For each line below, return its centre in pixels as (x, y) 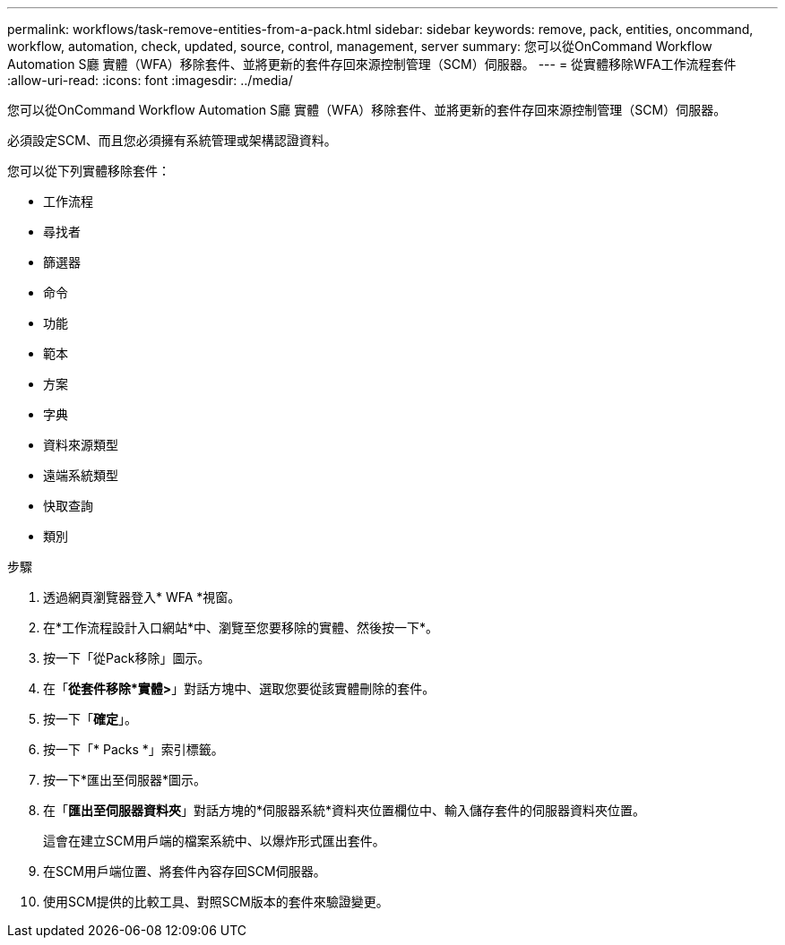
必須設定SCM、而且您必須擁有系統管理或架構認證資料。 (172, 140)
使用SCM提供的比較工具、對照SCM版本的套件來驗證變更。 (216, 902)
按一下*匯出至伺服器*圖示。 (125, 780)
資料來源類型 (81, 445)
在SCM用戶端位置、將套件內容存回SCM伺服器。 (185, 871)
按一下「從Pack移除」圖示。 (127, 658)
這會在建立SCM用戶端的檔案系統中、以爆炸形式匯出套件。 (214, 841)
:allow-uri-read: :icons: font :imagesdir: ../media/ (150, 80)
